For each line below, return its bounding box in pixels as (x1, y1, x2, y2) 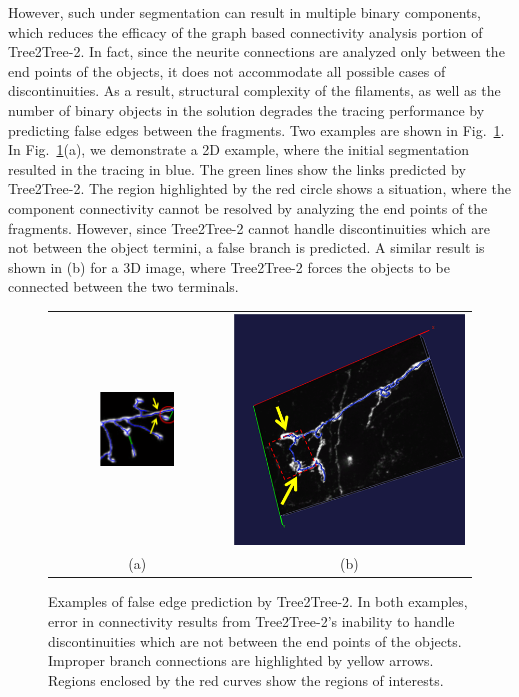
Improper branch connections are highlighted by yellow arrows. (48, 650, 434, 671)
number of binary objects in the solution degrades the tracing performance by (8, 99, 485, 120)
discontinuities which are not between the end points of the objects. (48, 630, 462, 651)
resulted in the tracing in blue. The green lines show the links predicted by (8, 158, 466, 179)
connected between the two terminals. (8, 276, 239, 297)
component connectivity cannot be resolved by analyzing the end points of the (8, 197, 488, 218)
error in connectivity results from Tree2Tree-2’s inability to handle (48, 611, 455, 632)
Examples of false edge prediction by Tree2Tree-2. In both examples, (48, 591, 468, 612)
